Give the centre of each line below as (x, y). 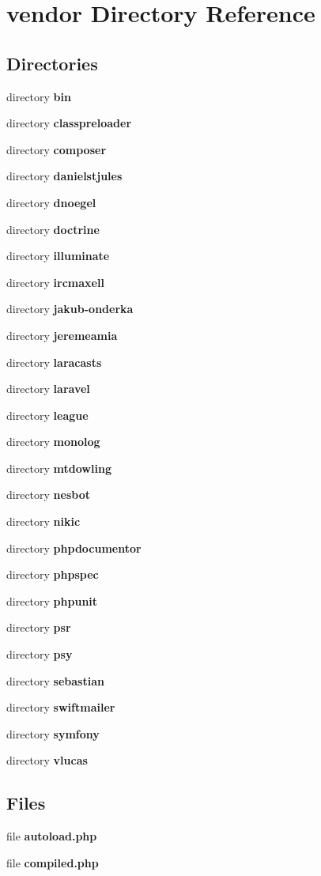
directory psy (40, 654)
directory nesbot (48, 495)
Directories (52, 63)
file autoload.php (52, 836)
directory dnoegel (51, 202)
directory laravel (48, 389)
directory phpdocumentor (74, 547)
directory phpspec (53, 574)
